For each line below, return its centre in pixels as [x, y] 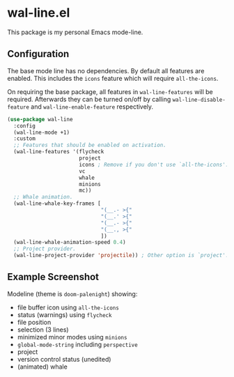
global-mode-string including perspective [77, 344]
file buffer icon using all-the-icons [68, 307]
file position [34, 322]
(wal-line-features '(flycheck [59, 152]
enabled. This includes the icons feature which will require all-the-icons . [113, 78]
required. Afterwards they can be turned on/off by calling [89, 99]
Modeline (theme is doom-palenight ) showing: [72, 293]
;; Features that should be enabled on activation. [90, 145]
